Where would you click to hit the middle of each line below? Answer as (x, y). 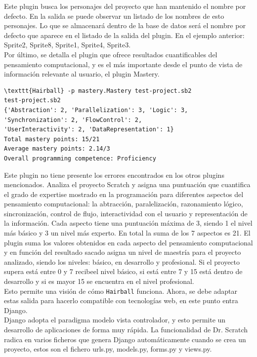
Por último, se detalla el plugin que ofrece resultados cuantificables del (111, 54)
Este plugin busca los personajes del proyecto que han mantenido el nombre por (125, 6)
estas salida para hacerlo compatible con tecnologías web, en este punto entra (121, 300)
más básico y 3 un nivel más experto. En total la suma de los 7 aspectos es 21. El (127, 233)
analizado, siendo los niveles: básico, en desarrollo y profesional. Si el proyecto (122, 261)
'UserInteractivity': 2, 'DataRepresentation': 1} (89, 130)
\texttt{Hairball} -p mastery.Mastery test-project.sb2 (98, 91)
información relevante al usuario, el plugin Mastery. (82, 74)
